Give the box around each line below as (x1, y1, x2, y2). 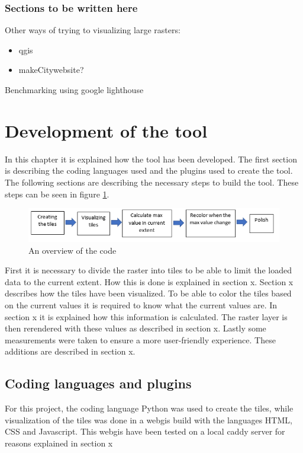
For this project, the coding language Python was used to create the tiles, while (5, 402, 294, 414)
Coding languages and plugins (5, 374, 192, 393)
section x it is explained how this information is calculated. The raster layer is (5, 310, 288, 323)
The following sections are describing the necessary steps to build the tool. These (5, 176, 299, 188)
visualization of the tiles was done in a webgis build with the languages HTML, (5, 413, 292, 426)
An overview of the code (28, 244, 117, 256)
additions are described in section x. (5, 345, 136, 358)
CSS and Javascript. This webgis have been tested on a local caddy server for (5, 425, 285, 438)
